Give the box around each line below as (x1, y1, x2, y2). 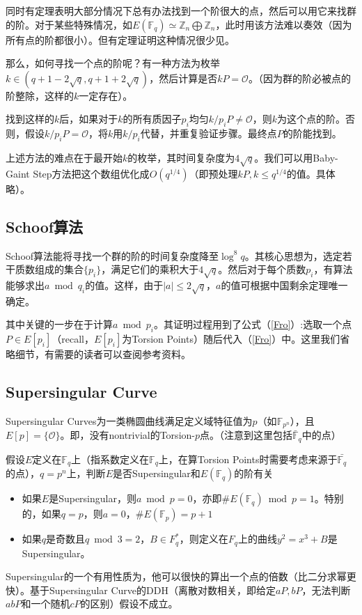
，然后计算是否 (149, 70, 218, 85)
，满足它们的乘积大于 (101, 262, 199, 277)
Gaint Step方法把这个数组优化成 (6, 166, 150, 180)
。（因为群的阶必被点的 (248, 70, 351, 85)
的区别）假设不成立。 (80, 596, 178, 611)
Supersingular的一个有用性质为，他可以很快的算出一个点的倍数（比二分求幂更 (6, 569, 356, 584)
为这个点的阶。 (277, 111, 346, 126)
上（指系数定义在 (71, 451, 150, 466)
